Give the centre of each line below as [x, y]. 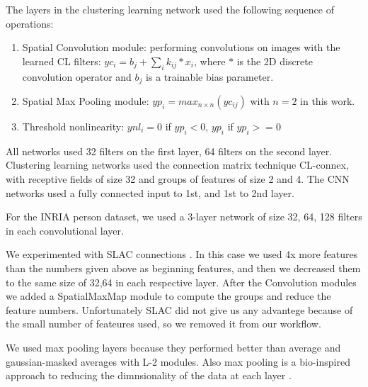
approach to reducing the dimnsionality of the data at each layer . [149, 375]
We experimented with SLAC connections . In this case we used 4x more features [182, 254]
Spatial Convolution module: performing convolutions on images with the [181, 47]
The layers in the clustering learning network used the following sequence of [170, 9]
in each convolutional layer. [65, 230]
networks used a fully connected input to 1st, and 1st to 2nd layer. [150, 192]
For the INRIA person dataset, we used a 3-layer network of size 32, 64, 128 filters [184, 217]
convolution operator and [77, 76]
